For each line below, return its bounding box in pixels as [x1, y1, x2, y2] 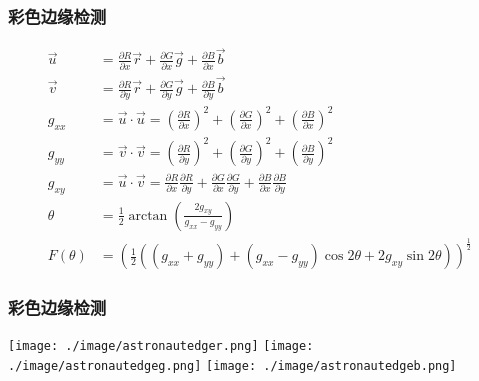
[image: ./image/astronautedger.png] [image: [8, 339, 314, 354]
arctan [128, 208, 168, 223]
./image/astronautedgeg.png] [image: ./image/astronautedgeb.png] [8, 359, 457, 374]
